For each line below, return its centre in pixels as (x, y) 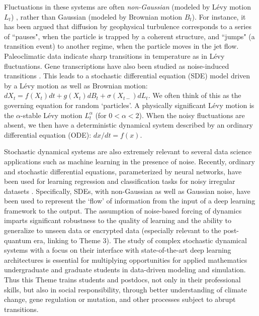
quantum (18, 240)
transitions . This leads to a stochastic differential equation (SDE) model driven (127, 76)
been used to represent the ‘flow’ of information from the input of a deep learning (130, 201)
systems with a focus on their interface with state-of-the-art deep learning (118, 250)
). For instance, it (219, 16)
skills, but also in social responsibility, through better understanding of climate (125, 289)
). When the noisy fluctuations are (192, 115)
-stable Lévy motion (52, 115)
